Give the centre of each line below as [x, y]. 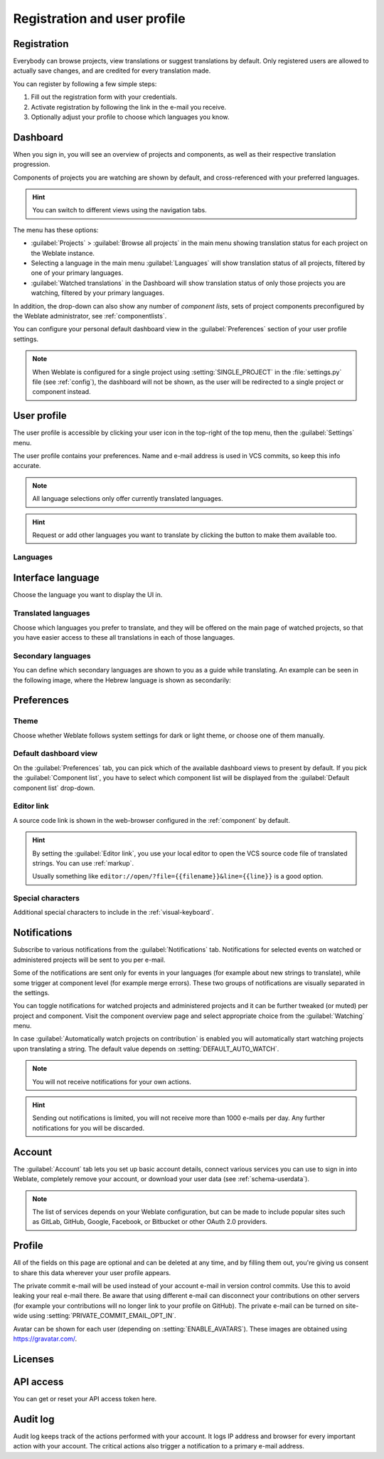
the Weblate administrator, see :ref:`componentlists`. [90, 316]
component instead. [62, 392]
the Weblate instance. [63, 253]
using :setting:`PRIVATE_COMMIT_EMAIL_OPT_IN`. [103, 1316]
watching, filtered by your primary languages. [98, 293]
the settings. [31, 992]
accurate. [27, 466]
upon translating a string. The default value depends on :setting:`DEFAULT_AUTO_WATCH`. [146, 1049]
